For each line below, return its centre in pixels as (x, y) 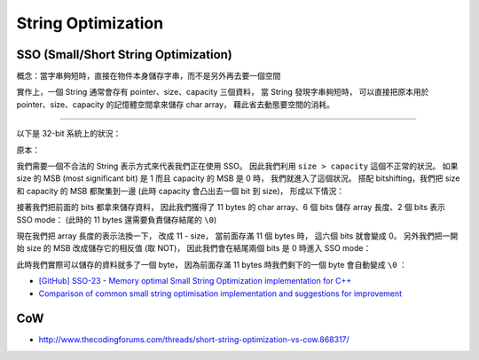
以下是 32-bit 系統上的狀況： (69, 134)
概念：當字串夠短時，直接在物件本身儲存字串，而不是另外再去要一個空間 (149, 76)
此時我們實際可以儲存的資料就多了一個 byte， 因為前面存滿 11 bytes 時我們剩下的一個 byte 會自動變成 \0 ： (212, 264)
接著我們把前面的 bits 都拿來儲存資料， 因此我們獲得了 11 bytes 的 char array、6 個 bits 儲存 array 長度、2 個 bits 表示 (231, 207)
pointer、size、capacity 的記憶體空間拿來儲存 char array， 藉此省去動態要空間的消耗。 (175, 104)
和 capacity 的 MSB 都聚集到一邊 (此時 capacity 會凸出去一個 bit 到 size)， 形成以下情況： (181, 191)
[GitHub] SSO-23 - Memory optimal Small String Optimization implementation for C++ (195, 281)
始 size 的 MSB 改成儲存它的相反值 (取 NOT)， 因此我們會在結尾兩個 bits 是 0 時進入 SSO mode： (194, 248)
